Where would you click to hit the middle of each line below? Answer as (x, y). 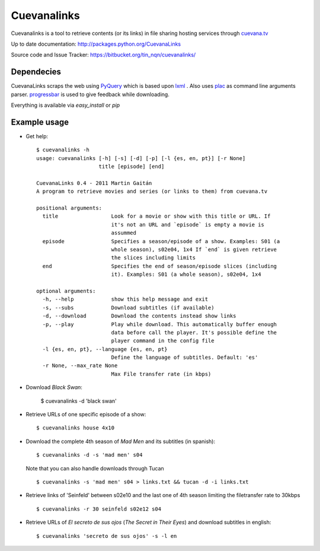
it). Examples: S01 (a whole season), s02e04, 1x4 (186, 275)
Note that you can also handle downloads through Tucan (95, 468)
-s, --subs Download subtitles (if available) (128, 308)
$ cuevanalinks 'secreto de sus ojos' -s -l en (107, 536)
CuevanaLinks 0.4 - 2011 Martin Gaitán (94, 183)
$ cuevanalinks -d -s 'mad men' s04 (89, 455)
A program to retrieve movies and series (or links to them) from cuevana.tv (152, 192)
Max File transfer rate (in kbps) (161, 374)
